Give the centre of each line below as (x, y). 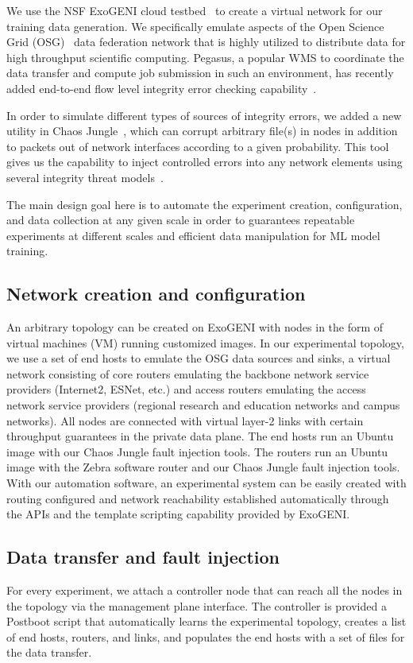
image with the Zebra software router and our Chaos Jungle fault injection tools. (203, 467)
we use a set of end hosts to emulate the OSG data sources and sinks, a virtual (199, 358)
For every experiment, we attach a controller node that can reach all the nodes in (205, 590)
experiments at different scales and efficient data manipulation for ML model (193, 235)
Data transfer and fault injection (143, 557)
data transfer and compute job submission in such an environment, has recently (200, 73)
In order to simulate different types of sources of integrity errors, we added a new (204, 115)
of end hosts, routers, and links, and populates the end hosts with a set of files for (206, 636)
